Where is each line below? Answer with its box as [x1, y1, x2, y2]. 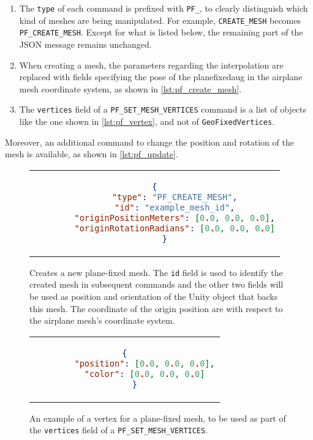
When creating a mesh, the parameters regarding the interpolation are [19, 58, 284, 71]
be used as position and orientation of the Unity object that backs [29, 290, 278, 302]
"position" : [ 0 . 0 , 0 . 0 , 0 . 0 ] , [74, 358, 215, 368]
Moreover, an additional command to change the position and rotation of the [5, 135, 294, 148]
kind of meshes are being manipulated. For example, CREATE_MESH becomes [19, 13, 301, 26]
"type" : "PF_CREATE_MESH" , [111, 192, 238, 202]
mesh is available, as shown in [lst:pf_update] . [5, 147, 178, 160]
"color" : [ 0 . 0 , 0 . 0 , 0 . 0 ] [84, 368, 205, 379]
